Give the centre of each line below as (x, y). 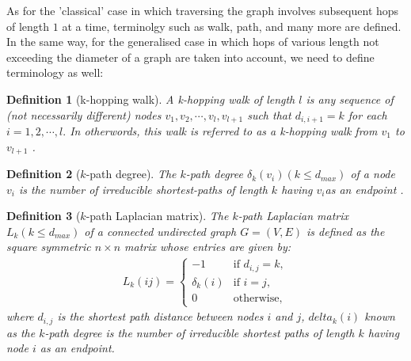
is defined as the (346, 231)
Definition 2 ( (44, 174)
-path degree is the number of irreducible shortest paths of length (200, 332)
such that (269, 114)
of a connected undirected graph (160, 231)
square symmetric (49, 247)
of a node (373, 174)
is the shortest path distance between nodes (160, 316)
